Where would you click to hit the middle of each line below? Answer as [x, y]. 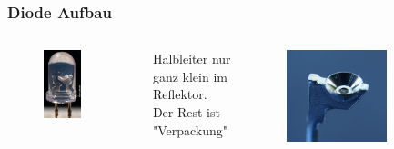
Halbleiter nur [192, 59]
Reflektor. [180, 94]
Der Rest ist [186, 112]
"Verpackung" [190, 129]
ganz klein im [190, 76]
